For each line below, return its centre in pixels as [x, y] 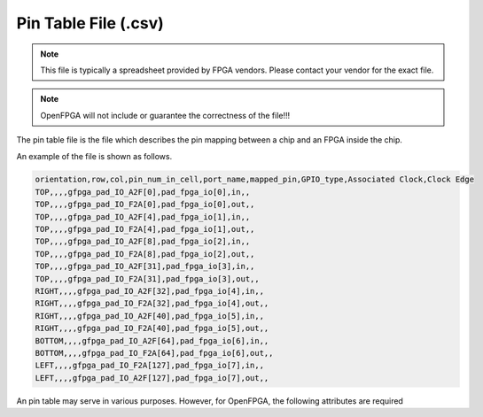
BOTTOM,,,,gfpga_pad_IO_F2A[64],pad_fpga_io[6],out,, [154, 353]
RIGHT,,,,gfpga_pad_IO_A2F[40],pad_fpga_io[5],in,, [150, 316]
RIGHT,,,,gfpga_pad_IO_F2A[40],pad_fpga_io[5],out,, [152, 328]
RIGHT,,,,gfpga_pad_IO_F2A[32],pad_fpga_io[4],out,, [152, 304]
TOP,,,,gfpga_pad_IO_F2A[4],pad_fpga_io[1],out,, [145, 229]
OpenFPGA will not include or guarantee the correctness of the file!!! [165, 115]
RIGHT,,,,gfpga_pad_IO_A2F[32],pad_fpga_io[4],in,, [150, 291]
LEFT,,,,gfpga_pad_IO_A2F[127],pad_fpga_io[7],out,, [152, 378]
